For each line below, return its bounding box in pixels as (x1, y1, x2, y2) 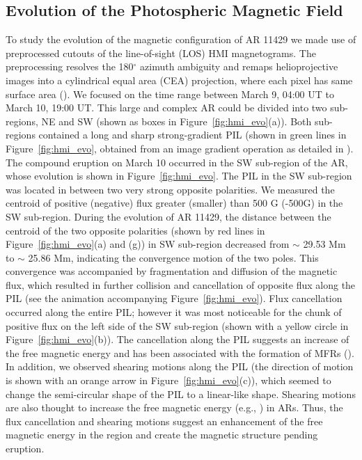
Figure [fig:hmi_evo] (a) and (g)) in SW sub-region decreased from (6, 237, 290, 251)
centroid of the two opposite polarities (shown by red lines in (6, 223, 265, 237)
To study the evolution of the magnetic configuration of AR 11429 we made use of (6, 32, 356, 47)
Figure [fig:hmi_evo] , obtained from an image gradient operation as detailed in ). (6, 141, 354, 155)
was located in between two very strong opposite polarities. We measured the (6, 182, 335, 196)
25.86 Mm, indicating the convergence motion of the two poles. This (28, 250, 319, 264)
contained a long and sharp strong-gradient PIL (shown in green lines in (38, 127, 347, 142)
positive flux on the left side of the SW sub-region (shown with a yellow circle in (6, 318, 349, 333)
